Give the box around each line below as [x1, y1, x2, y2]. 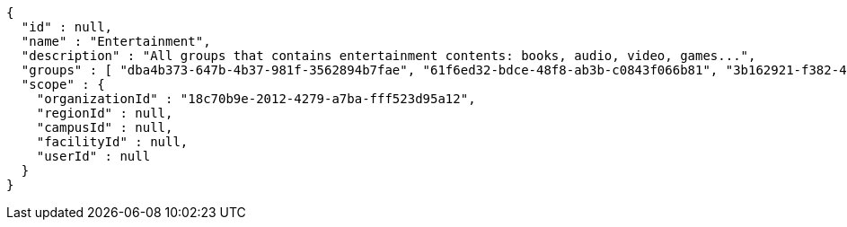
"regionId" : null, [36, 106, 173, 120]
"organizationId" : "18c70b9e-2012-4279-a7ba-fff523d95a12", [36, 92, 476, 106]
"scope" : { [21, 77, 105, 92]
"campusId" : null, [36, 120, 173, 135]
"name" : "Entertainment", [21, 34, 211, 48]
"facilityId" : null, [36, 135, 189, 149]
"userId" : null [36, 149, 151, 163]
